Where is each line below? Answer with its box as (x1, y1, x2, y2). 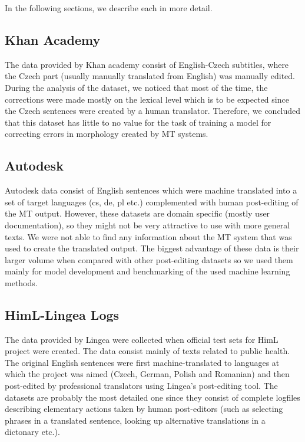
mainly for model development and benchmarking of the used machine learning (5, 265, 290, 277)
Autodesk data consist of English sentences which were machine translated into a (5, 184, 297, 197)
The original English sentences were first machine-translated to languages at (5, 356, 280, 368)
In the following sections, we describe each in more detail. (5, 2, 213, 14)
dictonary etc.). (5, 425, 60, 438)
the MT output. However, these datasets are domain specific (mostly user (5, 207, 270, 220)
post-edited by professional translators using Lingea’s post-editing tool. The (5, 379, 278, 392)
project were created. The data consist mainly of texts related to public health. (5, 345, 290, 357)
